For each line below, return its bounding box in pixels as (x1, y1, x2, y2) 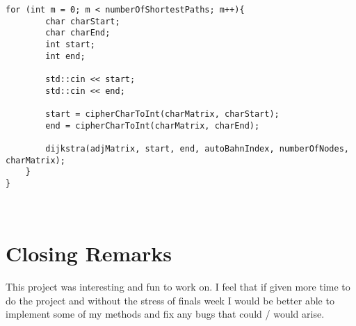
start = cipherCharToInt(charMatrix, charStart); (45, 108, 280, 119)
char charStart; (45, 16, 120, 26)
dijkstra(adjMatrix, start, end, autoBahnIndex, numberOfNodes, (45, 143, 349, 154)
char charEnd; (45, 28, 111, 38)
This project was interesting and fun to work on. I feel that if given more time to (6, 279, 350, 293)
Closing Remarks (6, 239, 172, 267)
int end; (45, 51, 86, 61)
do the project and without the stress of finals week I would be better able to (6, 293, 334, 307)
